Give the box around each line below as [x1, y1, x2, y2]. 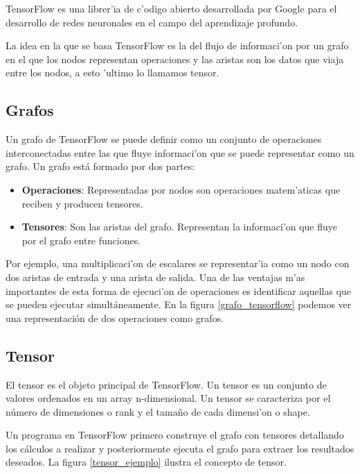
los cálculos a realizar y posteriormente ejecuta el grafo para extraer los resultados [6, 441, 354, 455]
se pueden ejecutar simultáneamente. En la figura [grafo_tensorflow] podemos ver [6, 297, 352, 312]
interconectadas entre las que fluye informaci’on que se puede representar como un [6, 145, 354, 160]
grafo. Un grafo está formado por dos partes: [6, 159, 195, 173]
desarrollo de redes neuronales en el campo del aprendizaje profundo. [6, 15, 298, 29]
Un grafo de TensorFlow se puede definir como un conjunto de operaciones [6, 132, 322, 146]
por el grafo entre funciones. [21, 232, 141, 247]
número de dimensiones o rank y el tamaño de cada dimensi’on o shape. [6, 404, 310, 418]
